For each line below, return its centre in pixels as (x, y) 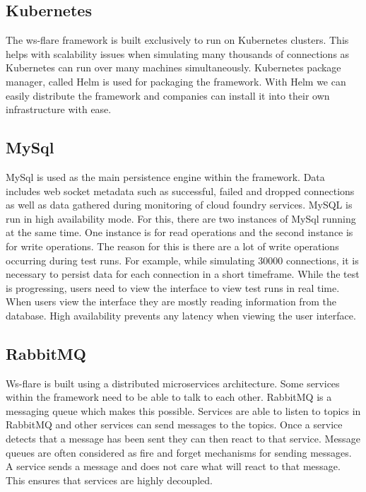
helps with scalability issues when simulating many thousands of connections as (178, 53)
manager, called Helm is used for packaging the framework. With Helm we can (176, 81)
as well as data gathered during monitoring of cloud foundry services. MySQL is (179, 205)
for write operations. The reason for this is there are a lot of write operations (172, 246)
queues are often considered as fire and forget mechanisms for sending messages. (179, 452)
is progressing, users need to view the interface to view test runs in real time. (173, 287)
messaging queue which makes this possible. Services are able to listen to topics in (183, 410)
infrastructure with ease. (59, 109)
